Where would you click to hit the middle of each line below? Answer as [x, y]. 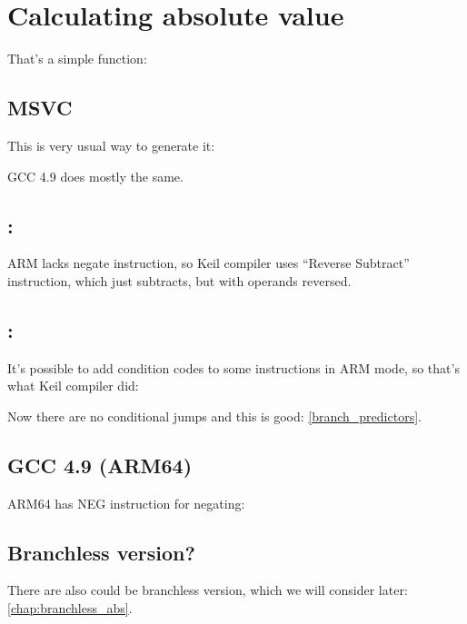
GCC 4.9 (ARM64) [100, 465]
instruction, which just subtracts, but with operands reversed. [179, 280]
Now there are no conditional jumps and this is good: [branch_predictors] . [214, 416]
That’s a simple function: [77, 59]
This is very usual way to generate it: [111, 145]
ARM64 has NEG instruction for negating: [126, 503]
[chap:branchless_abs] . [70, 608]
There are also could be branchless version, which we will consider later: [208, 590]
